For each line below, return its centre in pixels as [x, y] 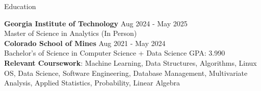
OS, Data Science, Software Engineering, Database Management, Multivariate [126, 73]
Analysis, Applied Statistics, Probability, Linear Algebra [92, 83]
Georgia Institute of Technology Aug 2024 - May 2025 [96, 23]
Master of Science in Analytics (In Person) [71, 33]
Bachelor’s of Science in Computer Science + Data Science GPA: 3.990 [115, 53]
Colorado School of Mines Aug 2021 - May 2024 [85, 43]
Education [20, 6]
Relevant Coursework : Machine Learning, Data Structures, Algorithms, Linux [130, 62]
